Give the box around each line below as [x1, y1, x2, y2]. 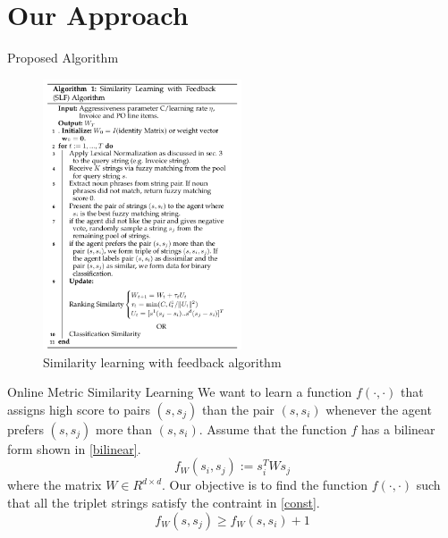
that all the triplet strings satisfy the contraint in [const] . [7, 493, 320, 512]
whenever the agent [325, 399, 432, 418]
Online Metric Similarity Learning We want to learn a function [7, 382, 352, 401]
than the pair [201, 399, 275, 418]
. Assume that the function [199, 419, 347, 438]
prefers [7, 419, 44, 438]
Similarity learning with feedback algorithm [43, 352, 282, 371]
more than [96, 419, 153, 438]
